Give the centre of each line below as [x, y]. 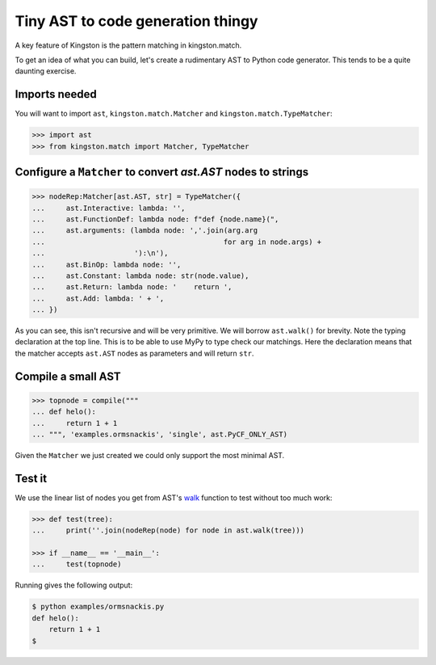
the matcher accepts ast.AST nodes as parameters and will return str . [134, 353]
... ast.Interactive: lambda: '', [109, 208]
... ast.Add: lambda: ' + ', [98, 298]
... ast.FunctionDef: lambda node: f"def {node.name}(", [155, 219]
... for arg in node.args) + [177, 242]
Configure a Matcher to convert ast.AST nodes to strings [162, 173]
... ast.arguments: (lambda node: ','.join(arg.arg [145, 231]
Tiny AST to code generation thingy [136, 21]
